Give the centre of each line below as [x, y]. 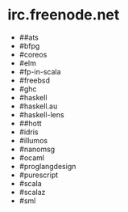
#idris [29, 132]
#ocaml [32, 157]
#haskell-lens [42, 114]
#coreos [33, 54]
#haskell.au [38, 106]
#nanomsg [37, 149]
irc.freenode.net [64, 15]
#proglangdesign [47, 166]
